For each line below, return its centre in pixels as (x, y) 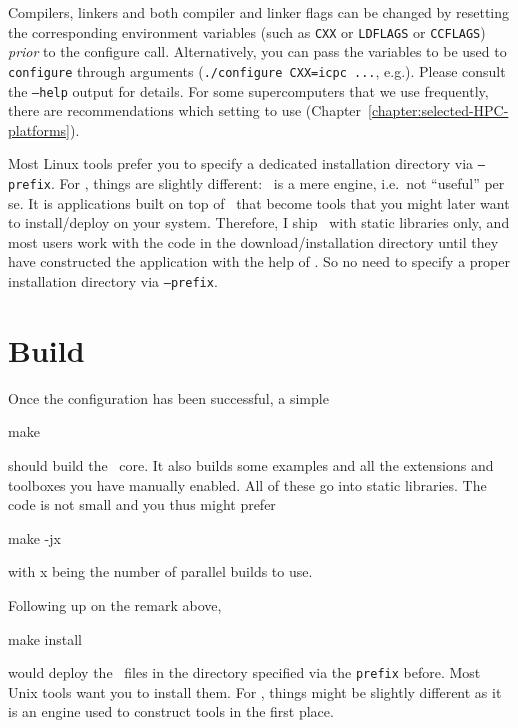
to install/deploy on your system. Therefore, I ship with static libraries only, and (259, 222)
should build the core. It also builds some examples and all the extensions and (251, 465)
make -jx (34, 537)
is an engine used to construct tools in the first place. (171, 711)
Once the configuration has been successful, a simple (168, 397)
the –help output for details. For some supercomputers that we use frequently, (248, 90)
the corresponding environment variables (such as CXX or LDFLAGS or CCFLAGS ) (247, 31)
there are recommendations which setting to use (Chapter (185, 110)
